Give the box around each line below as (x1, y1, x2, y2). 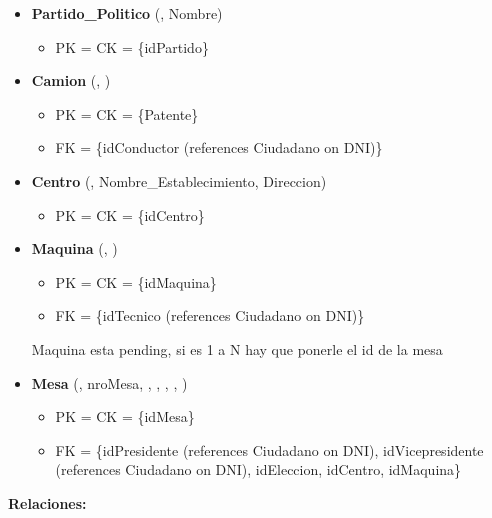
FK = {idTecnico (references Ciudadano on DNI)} (55, 305, 365, 326)
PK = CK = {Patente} (55, 103, 199, 124)
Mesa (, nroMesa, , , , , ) (31, 372, 188, 393)
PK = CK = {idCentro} (55, 204, 205, 225)
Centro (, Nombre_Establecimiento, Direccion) (31, 170, 327, 191)
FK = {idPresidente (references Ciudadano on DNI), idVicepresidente (55, 439, 484, 460)
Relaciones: (8, 492, 87, 513)
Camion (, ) (31, 70, 111, 91)
